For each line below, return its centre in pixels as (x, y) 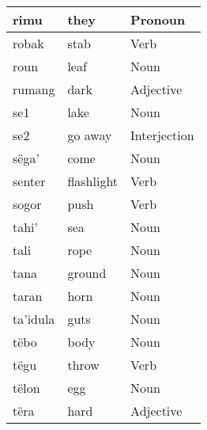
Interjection (162, 135)
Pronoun (158, 19)
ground (87, 273)
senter (29, 181)
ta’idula (34, 319)
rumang (34, 89)
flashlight (93, 181)
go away (90, 135)
